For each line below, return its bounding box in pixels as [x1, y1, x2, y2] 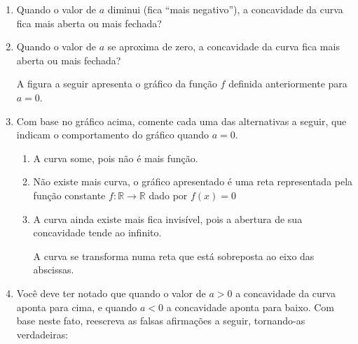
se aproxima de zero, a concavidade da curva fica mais [107, 39, 340, 54]
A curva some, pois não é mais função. [33, 150, 198, 165]
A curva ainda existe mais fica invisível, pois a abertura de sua [33, 211, 303, 226]
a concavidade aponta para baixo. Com [166, 299, 334, 314]
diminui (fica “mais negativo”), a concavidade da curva [107, 2, 343, 16]
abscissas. [33, 262, 74, 277]
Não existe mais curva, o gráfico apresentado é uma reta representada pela [33, 174, 353, 189]
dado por [149, 187, 188, 202]
